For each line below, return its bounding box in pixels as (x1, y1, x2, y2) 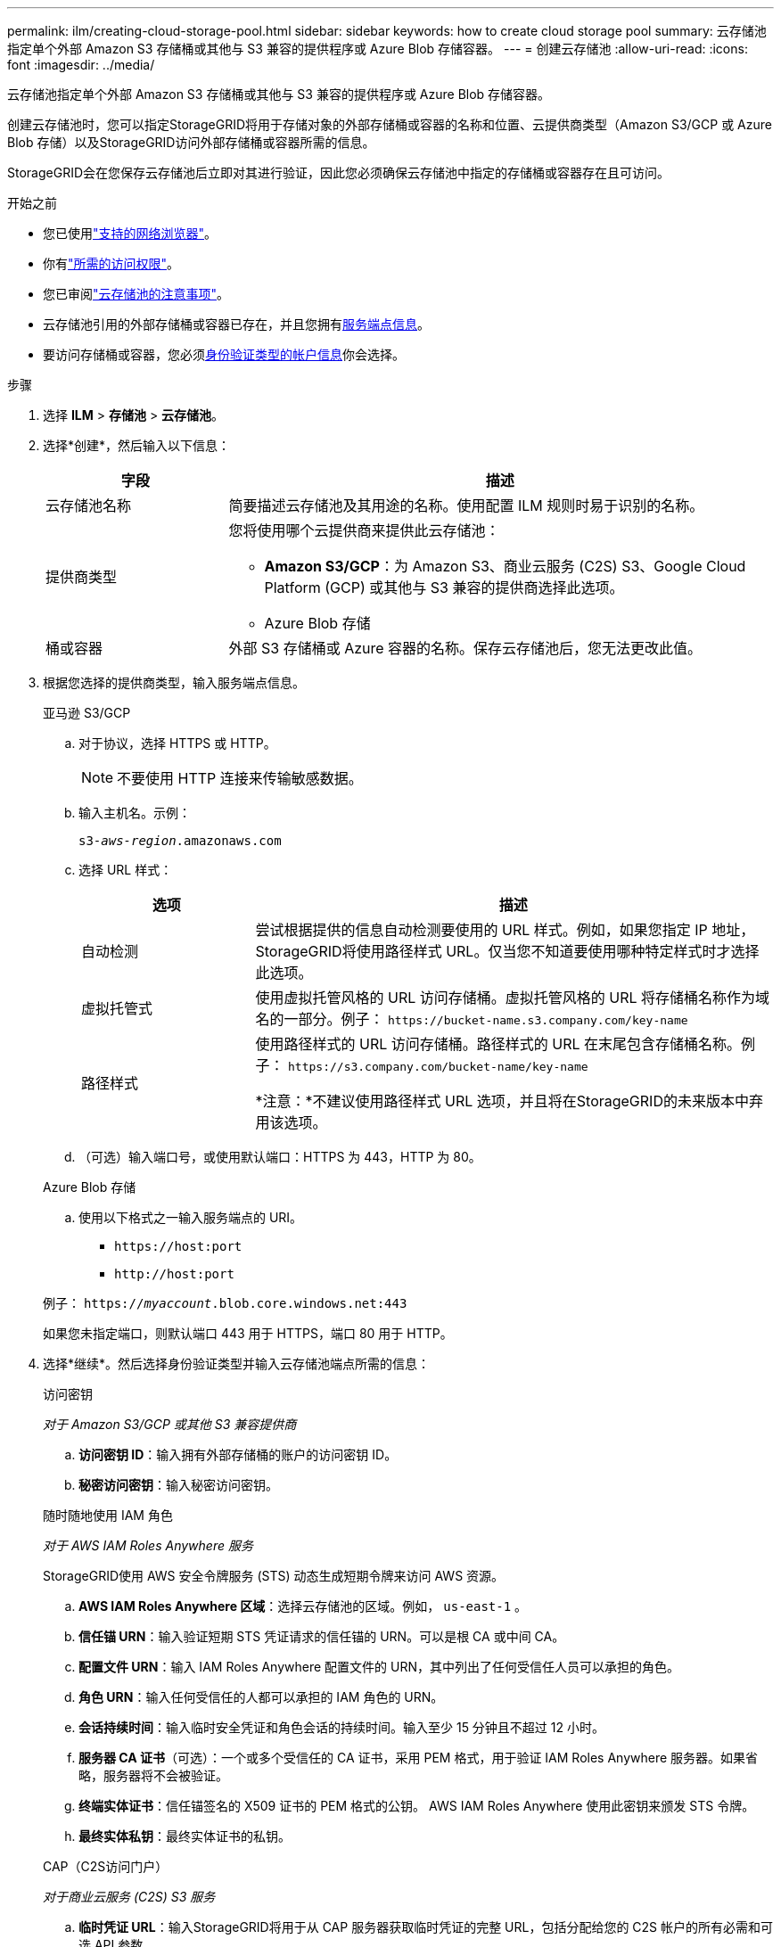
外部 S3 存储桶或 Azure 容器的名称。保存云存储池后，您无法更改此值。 (228, 639, 703, 657)
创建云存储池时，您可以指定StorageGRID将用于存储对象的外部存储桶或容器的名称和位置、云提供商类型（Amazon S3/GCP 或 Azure (7, 117, 772, 132)
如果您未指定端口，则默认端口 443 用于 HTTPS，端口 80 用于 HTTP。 (43, 1326, 453, 1341)
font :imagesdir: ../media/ (7, 57, 155, 72)
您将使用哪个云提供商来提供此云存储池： (228, 522, 500, 539)
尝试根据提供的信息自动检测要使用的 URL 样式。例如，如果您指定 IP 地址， (255, 921, 755, 939)
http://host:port (114, 1267, 234, 1281)
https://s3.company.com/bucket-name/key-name (288, 1060, 588, 1073)
